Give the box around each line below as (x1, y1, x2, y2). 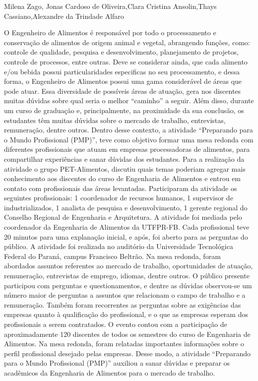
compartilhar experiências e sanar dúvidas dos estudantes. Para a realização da (4, 153, 245, 164)
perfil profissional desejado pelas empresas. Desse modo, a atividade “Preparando (4, 348, 251, 358)
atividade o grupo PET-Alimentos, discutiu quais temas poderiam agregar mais (4, 163, 246, 174)
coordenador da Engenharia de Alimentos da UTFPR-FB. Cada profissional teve (4, 222, 250, 232)
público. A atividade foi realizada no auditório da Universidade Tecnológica (4, 241, 233, 252)
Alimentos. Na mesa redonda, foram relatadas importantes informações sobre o (4, 338, 244, 349)
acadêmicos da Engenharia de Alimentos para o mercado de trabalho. (4, 367, 215, 378)
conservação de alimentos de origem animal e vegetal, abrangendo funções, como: (4, 37, 250, 47)
